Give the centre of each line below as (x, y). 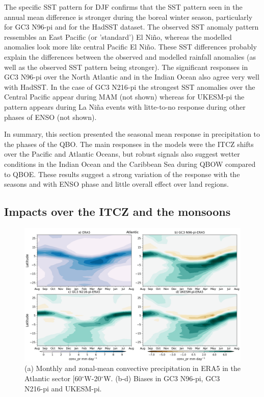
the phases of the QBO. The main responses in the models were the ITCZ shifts (129, 144)
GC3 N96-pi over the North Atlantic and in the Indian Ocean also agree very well (132, 77)
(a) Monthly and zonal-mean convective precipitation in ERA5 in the (133, 368)
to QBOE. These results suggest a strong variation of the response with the (122, 174)
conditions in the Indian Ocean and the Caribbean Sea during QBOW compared (130, 164)
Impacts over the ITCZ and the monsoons (117, 212)
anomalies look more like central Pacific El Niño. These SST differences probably (130, 47)
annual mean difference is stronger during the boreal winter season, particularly (128, 17)
